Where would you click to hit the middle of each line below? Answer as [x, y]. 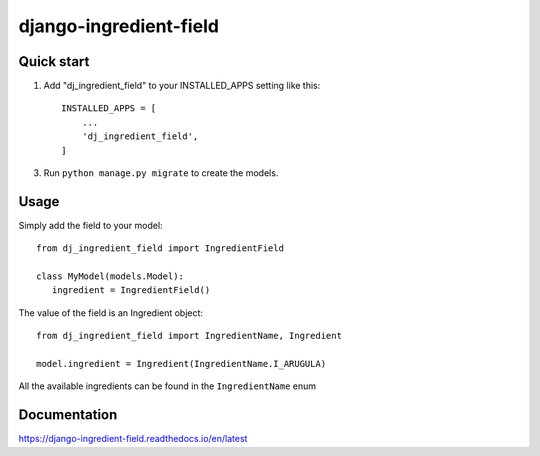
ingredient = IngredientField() [131, 290]
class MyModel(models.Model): [110, 276]
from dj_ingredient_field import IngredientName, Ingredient [189, 336]
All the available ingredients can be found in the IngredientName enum [167, 386]
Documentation [68, 415]
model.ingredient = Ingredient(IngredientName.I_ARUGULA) [181, 364]
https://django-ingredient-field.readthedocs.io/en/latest [133, 439]
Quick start [54, 61]
